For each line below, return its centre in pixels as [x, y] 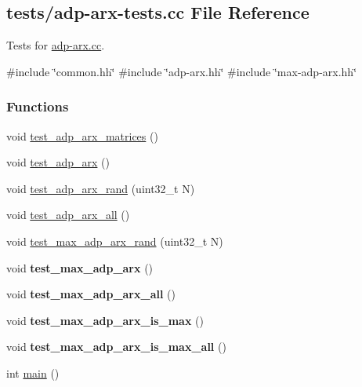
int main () [33, 372]
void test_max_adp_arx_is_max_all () [116, 347]
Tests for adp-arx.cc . [56, 45]
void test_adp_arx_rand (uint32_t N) [101, 188]
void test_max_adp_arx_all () [91, 294]
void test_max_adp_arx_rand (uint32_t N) [115, 241]
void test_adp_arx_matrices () [82, 135]
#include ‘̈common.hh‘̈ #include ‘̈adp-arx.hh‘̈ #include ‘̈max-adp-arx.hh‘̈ [182, 71]
